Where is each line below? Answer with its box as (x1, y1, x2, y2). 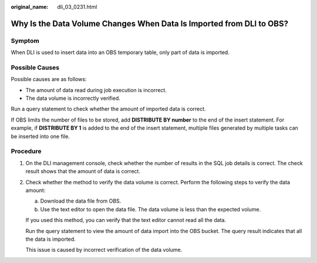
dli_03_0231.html (57, 4, 97, 10)
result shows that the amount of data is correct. (25, 168, 141, 175)
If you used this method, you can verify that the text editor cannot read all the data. (25, 217, 226, 224)
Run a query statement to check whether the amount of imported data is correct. (11, 106, 206, 113)
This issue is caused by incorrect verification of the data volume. (25, 247, 183, 254)
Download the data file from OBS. (40, 197, 122, 205)
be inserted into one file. (11, 133, 70, 140)
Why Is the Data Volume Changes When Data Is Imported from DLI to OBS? (11, 18, 289, 29)
